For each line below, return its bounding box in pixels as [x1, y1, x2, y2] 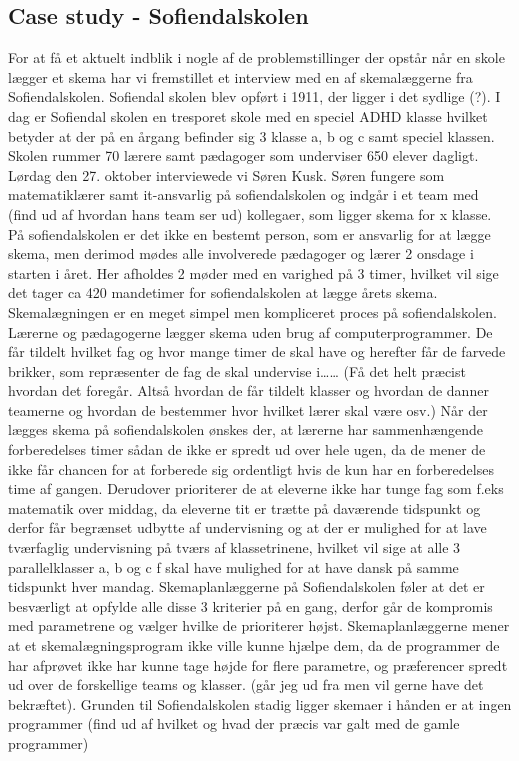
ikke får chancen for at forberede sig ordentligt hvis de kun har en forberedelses [8, 458, 494, 479]
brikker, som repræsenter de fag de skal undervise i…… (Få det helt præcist [8, 360, 466, 381]
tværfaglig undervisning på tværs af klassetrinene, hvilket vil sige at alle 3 [8, 537, 461, 558]
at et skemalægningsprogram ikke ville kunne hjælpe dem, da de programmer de [8, 635, 500, 656]
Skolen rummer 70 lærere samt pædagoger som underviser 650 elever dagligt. [8, 145, 479, 166]
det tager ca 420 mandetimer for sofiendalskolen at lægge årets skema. [8, 282, 438, 303]
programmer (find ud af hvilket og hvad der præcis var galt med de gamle [8, 713, 460, 734]
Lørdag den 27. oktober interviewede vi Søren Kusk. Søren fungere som [8, 164, 445, 185]
